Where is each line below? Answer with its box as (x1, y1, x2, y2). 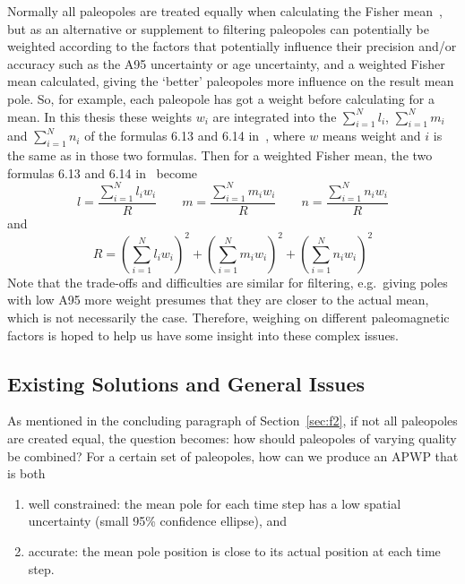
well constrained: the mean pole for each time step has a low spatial (28, 494, 401, 512)
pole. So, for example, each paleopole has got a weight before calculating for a (7, 89, 435, 107)
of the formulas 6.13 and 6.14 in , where (84, 126, 306, 145)
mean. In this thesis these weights (7, 107, 193, 125)
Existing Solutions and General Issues (7, 369, 366, 397)
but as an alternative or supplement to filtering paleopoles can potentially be (7, 19, 429, 38)
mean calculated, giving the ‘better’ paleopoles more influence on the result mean (7, 72, 454, 90)
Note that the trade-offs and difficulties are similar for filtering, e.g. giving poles (7, 272, 448, 291)
